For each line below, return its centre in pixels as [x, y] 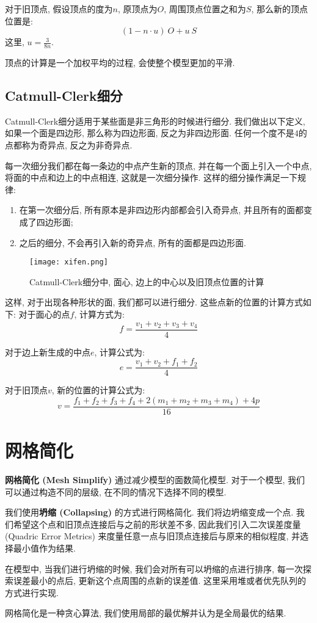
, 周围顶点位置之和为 [205, 9]
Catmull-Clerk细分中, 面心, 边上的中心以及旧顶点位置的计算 [147, 281]
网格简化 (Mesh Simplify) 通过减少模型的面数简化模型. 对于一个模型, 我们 [155, 480]
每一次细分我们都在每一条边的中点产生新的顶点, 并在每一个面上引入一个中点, [158, 165]
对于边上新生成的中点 [48, 352]
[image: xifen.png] [69, 262]
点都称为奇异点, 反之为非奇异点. [69, 145]
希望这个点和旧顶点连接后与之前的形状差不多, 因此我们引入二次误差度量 [157, 524]
